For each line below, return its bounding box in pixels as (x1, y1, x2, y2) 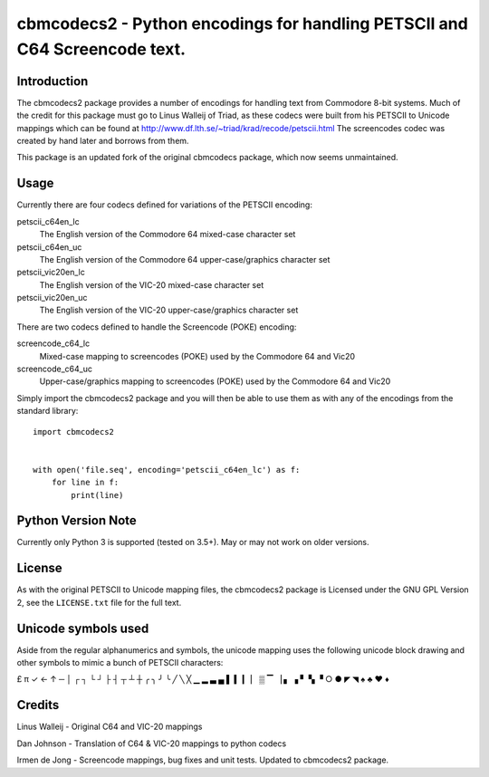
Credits (16, 697, 60, 713)
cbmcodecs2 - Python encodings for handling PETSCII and (16, 14, 468, 34)
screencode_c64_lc (16, 338, 91, 349)
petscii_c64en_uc (16, 241, 82, 253)
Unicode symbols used (16, 620, 149, 636)
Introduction (16, 73, 89, 89)
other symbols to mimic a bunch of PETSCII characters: (16, 657, 224, 668)
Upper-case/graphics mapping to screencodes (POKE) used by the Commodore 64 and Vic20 (39, 376, 391, 387)
